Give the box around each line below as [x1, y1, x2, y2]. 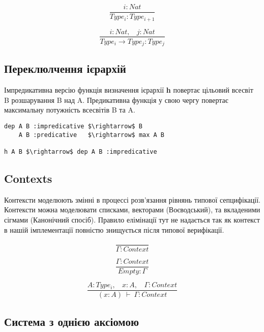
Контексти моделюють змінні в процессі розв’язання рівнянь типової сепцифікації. [4, 194, 260, 205]
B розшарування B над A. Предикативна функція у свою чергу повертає [4, 94, 228, 105]
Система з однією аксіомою [4, 313, 139, 329]
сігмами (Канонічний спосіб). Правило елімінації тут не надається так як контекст [4, 214, 260, 225]
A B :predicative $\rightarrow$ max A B [18, 131, 164, 139]
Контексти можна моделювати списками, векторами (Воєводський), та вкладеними [4, 204, 260, 215]
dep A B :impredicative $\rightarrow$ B [4, 123, 143, 130]
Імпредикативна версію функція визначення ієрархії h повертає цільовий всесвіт [4, 85, 253, 95]
